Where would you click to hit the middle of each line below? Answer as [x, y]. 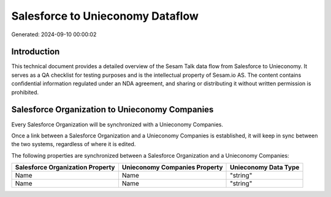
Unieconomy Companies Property [172, 168]
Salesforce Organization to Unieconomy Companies [112, 110]
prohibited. [25, 92]
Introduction [36, 52]
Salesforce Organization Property [65, 168]
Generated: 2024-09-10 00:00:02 [54, 34]
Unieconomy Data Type [265, 168]
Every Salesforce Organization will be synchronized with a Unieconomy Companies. [117, 124]
